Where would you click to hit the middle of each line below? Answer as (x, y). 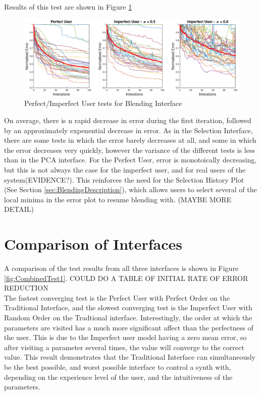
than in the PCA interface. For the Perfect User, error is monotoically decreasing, (130, 160)
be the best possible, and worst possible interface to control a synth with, (118, 366)
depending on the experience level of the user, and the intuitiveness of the (118, 377)
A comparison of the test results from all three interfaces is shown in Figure (121, 268)
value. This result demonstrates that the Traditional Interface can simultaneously (130, 357)
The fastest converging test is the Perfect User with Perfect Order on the (117, 297)
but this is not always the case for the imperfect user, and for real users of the (125, 169)
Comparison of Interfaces (93, 244)
